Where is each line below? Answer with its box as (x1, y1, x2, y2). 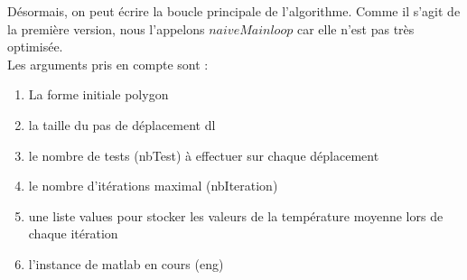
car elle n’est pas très (296, 19, 415, 38)
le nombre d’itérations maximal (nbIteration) (28, 176, 278, 195)
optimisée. (7, 37, 63, 56)
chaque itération (28, 224, 118, 243)
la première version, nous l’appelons (7, 19, 205, 38)
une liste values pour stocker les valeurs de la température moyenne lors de (28, 206, 444, 225)
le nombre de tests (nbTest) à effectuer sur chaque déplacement (28, 145, 379, 164)
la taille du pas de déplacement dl (28, 115, 216, 134)
